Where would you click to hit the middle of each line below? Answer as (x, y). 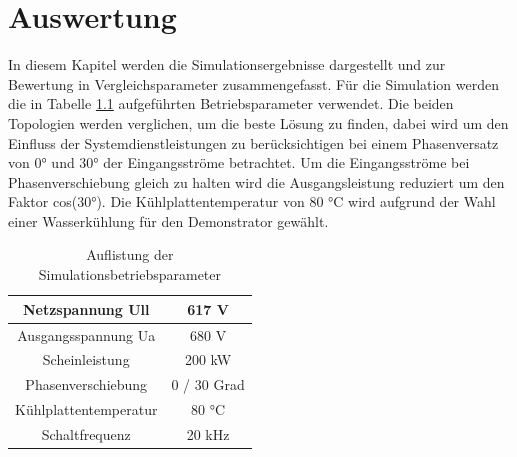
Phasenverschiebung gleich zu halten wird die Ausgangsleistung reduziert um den (256, 181)
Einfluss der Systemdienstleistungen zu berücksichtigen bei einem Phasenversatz (253, 142)
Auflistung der (130, 254)
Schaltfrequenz (86, 433)
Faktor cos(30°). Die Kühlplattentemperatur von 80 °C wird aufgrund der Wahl (252, 201)
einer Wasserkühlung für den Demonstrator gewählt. (168, 220)
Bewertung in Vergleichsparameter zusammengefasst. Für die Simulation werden (254, 83)
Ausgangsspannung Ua (86, 334)
